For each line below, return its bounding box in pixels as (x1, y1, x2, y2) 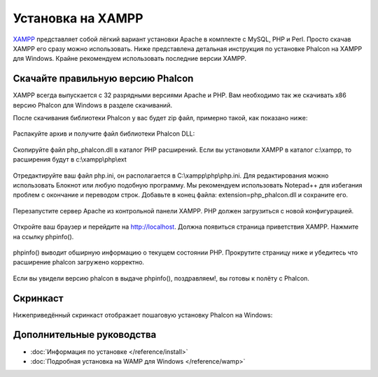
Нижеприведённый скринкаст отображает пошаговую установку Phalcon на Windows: (13, 311, 273, 319)
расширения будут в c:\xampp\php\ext (13, 155, 127, 164)
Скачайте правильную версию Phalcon (13, 73, 194, 85)
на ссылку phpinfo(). (13, 232, 74, 241)
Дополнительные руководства (13, 329, 157, 341)
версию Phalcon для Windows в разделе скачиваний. (13, 101, 173, 109)
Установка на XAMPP (13, 10, 143, 26)
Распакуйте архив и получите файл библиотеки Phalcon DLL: (13, 129, 195, 138)
